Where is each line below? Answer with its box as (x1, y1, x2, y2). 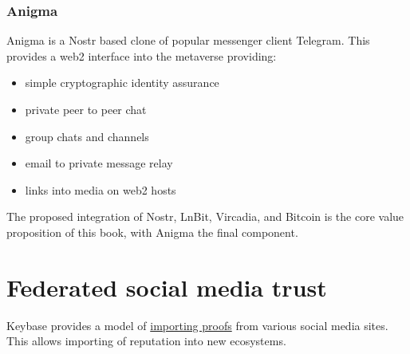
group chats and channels (25, 128, 149, 144)
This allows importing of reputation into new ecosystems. (6, 332, 286, 349)
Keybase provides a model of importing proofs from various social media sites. (6, 317, 388, 333)
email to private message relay (25, 155, 173, 171)
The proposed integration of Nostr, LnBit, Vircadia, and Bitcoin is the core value (6, 208, 404, 225)
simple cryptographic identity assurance (25, 74, 219, 91)
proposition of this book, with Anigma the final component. (6, 223, 298, 240)
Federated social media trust (6, 270, 327, 303)
